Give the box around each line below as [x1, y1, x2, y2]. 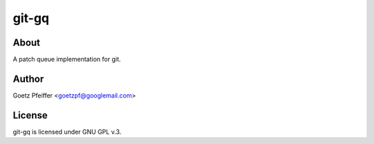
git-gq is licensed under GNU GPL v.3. [12, 127, 122, 136]
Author [12, 73, 44, 84]
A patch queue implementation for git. [12, 55, 121, 64]
